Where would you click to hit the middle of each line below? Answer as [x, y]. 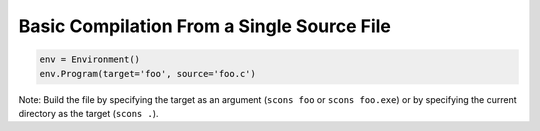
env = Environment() [89, 59]
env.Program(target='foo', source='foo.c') [148, 73]
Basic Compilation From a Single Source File [205, 26]
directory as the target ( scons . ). [88, 113]
